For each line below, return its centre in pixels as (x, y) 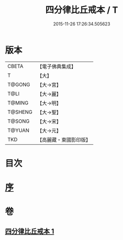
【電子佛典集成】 (57, 66)
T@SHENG (20, 112)
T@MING (18, 103)
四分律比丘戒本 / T (82, 10)
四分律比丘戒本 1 (30, 231)
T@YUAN (18, 130)
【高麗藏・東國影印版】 (64, 140)
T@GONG (19, 85)
